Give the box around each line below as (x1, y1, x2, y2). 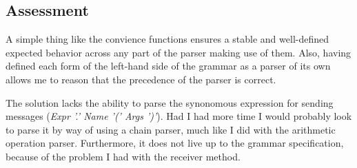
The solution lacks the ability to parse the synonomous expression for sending (6, 95, 334, 109)
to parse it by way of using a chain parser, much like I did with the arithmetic (6, 122, 336, 136)
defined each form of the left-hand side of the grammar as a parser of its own (6, 59, 331, 73)
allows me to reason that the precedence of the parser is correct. (6, 72, 276, 86)
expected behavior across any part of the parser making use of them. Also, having (6, 45, 351, 59)
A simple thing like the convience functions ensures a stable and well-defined (6, 32, 329, 46)
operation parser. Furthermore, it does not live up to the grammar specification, (6, 136, 344, 150)
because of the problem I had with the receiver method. (6, 149, 241, 163)
